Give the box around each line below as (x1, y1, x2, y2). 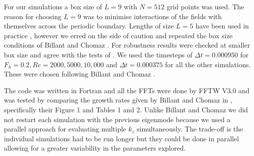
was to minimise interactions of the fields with (83, 11, 222, 21)
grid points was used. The (167, 1, 244, 11)
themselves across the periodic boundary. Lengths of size (4, 21, 174, 31)
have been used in (195, 21, 249, 31)
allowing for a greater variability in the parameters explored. (4, 143, 186, 153)
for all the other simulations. (165, 59, 251, 69)
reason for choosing (4, 11, 62, 21)
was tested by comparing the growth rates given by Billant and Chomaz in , (4, 95, 232, 105)
